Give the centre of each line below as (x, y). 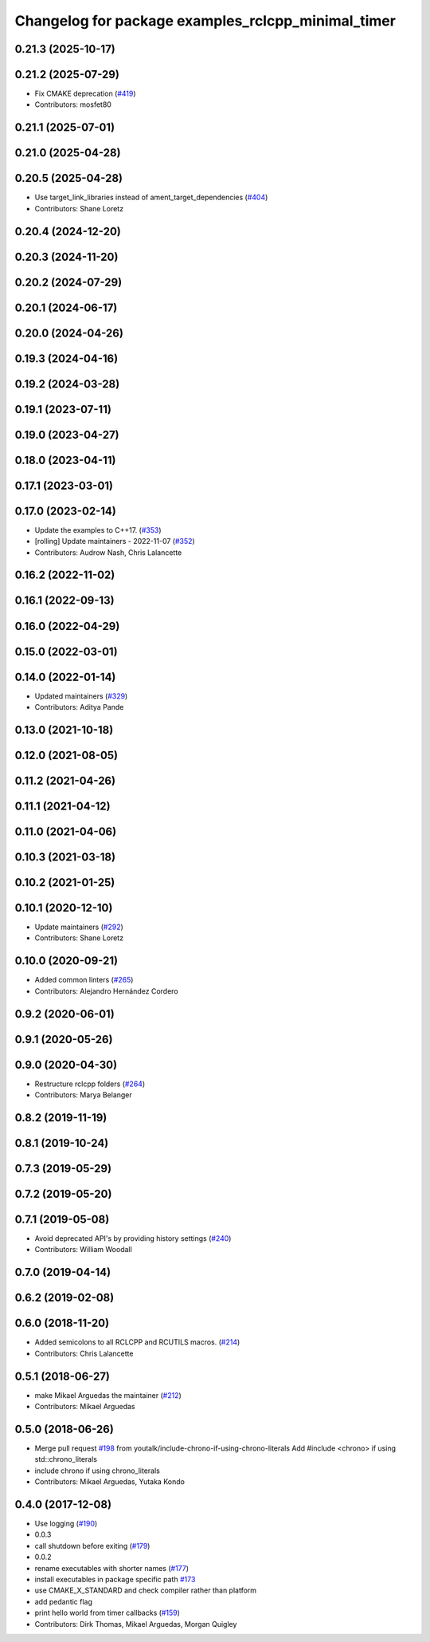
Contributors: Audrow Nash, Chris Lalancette (108, 552)
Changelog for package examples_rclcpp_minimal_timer (205, 21)
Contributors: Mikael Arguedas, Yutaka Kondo (109, 1482)
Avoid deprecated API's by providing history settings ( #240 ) (133, 1238)
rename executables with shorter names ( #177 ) (112, 1568)
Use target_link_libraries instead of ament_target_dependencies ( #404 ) (151, 197)
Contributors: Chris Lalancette (84, 1353)
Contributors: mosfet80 (73, 104)
